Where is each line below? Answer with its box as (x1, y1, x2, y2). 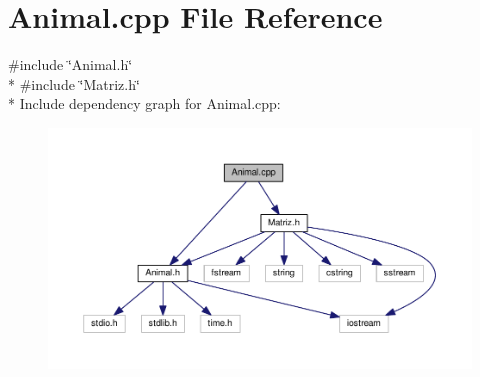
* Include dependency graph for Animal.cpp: (8, 93, 281, 114)
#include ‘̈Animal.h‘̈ (8, 54, 133, 75)
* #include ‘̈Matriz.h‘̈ (8, 73, 140, 94)
